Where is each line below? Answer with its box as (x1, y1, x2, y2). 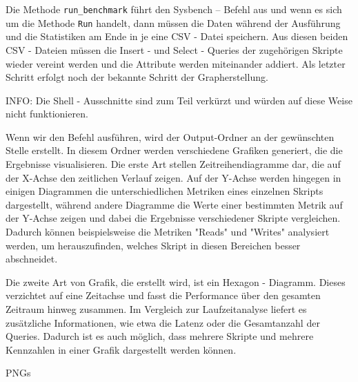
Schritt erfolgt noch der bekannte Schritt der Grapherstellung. (6, 70, 268, 84)
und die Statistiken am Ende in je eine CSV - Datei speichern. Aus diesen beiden (6, 29, 348, 44)
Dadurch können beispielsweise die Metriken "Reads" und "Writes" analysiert (6, 225, 330, 239)
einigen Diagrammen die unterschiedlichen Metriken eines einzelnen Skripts (6, 184, 324, 198)
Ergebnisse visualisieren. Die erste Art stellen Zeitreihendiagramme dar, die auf (6, 157, 341, 171)
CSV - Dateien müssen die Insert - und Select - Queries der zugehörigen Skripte (6, 42, 343, 57)
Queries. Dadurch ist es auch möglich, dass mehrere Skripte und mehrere (6, 329, 314, 343)
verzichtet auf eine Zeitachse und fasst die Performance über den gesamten (6, 288, 321, 303)
